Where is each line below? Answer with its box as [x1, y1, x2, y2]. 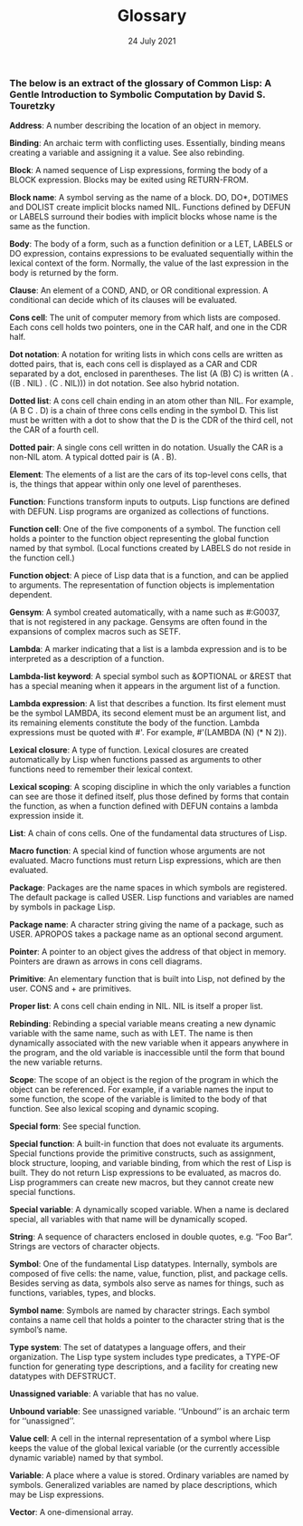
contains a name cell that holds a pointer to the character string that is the [9, 1315, 285, 1326]
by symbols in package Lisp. [9, 901, 116, 912]
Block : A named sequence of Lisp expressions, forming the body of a [9, 165, 269, 176]
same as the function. [9, 221, 90, 232]
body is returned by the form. [9, 267, 119, 278]
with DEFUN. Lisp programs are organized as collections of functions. [9, 506, 270, 517]
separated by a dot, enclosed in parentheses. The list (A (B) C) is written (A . [9, 368, 294, 379]
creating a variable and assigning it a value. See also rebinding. [9, 147, 245, 159]
